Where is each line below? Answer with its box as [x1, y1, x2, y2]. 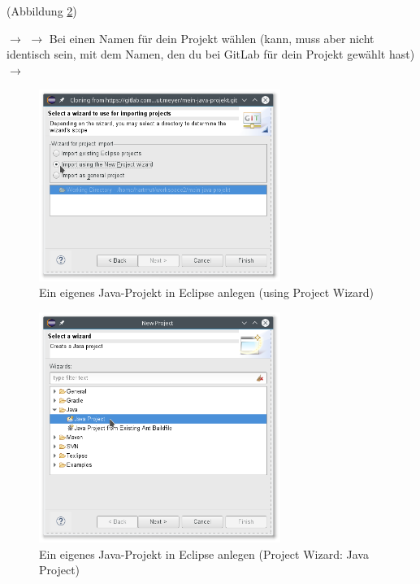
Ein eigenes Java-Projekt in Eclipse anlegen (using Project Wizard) [39, 284, 375, 301]
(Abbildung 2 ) [6, 2, 77, 19]
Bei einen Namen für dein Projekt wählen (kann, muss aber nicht [49, 29, 375, 46]
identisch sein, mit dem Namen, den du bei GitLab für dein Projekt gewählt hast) [6, 46, 415, 63]
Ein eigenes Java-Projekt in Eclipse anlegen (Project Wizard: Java [39, 545, 369, 562]
